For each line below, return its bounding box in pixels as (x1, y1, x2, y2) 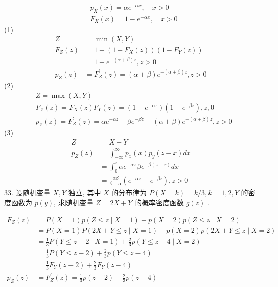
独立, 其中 (68, 187, 101, 198)
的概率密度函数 (134, 197, 184, 207)
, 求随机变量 (54, 197, 94, 207)
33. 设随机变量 (4, 187, 51, 198)
